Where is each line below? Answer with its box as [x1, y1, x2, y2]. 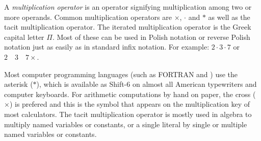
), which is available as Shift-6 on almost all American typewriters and [36, 79, 257, 89]
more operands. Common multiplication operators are [4, 11, 172, 22]
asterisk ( [4, 79, 33, 89]
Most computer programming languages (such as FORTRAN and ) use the [4, 68, 238, 79]
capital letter [4, 31, 44, 42]
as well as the [208, 11, 250, 22]
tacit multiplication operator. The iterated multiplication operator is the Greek [4, 21, 251, 32]
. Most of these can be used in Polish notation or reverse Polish [52, 31, 250, 42]
